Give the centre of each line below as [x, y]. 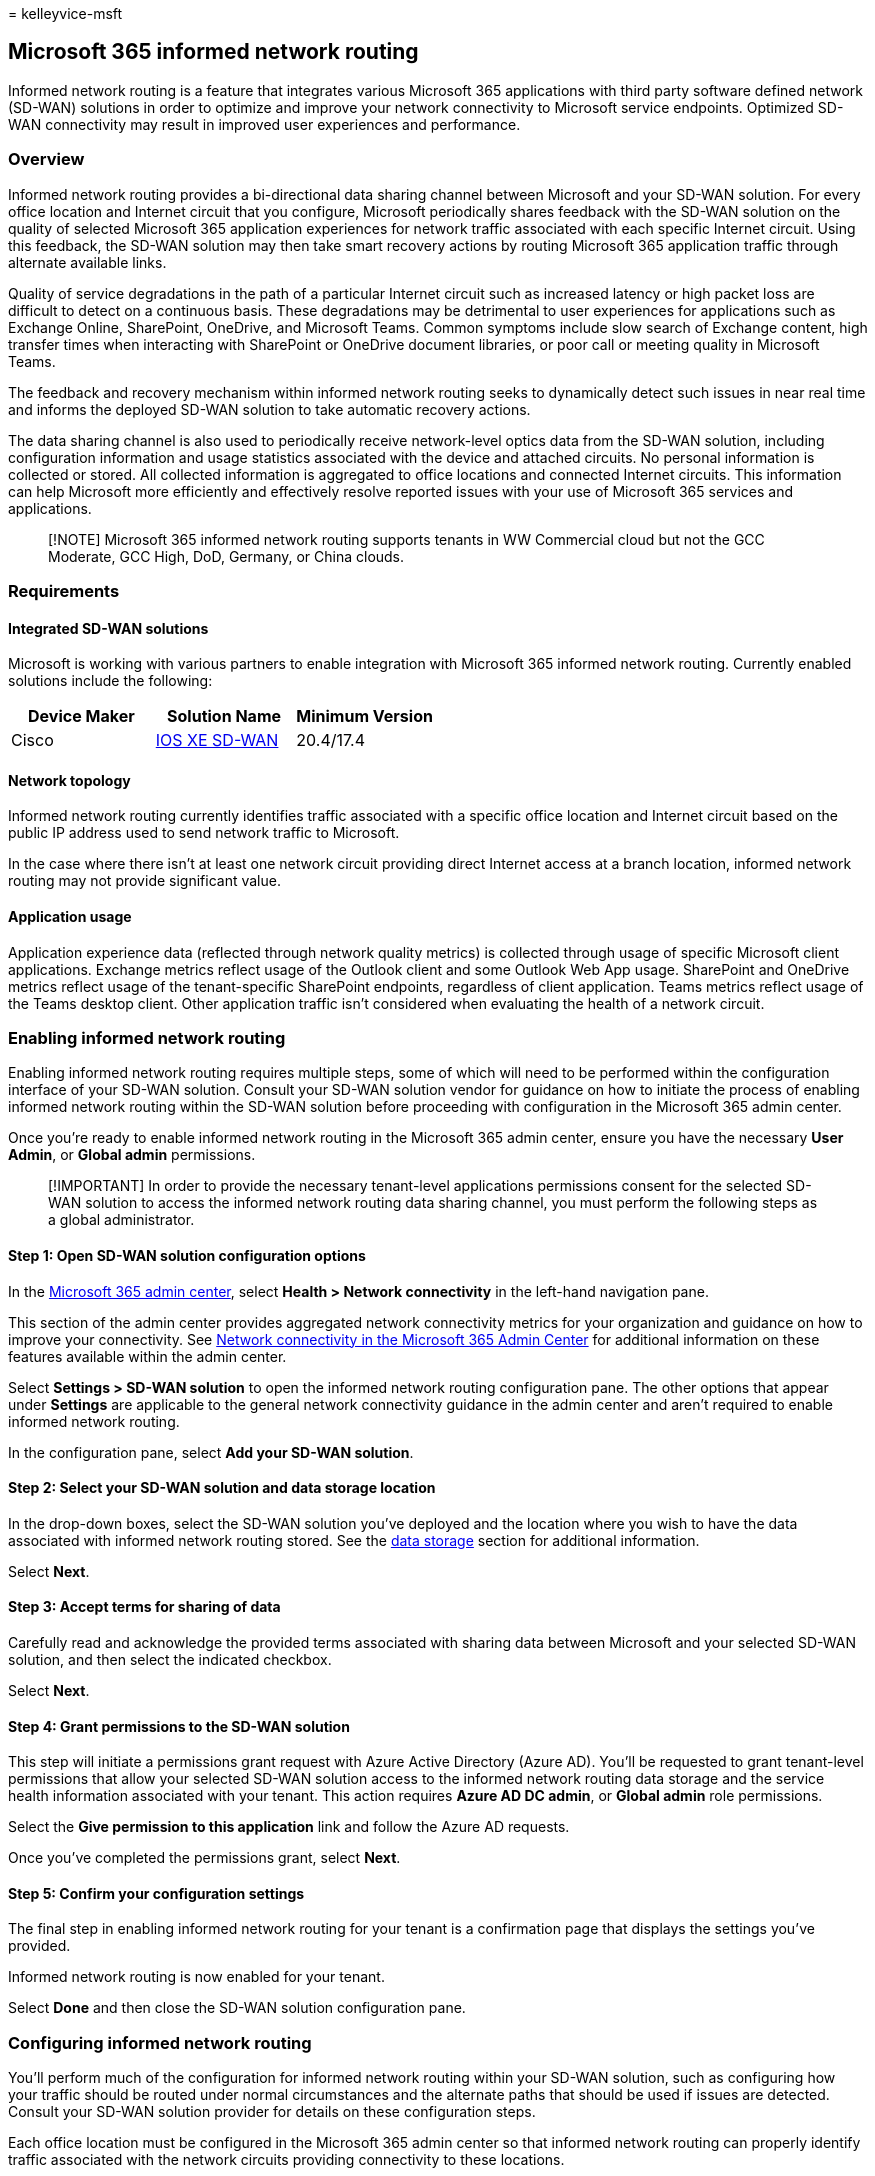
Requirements [64, 590]
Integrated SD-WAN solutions [108, 628]
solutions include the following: [110, 681]
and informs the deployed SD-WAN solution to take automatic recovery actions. [269, 409]
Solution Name [224, 716]
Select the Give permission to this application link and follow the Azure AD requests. [289, 1827]
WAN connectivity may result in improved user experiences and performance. [264, 124]
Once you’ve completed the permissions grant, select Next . [204, 1858]
